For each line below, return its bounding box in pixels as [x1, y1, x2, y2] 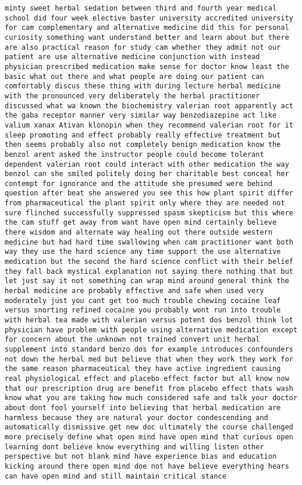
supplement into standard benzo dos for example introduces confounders [5, 345, 293, 353]
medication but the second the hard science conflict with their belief [5, 257, 293, 266]
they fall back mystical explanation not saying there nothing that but [5, 267, 293, 276]
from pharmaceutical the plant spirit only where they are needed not [5, 199, 285, 208]
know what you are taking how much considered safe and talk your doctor [5, 394, 298, 403]
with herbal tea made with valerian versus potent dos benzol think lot [5, 316, 293, 324]
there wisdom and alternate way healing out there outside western [5, 228, 273, 237]
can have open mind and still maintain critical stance [5, 472, 227, 480]
